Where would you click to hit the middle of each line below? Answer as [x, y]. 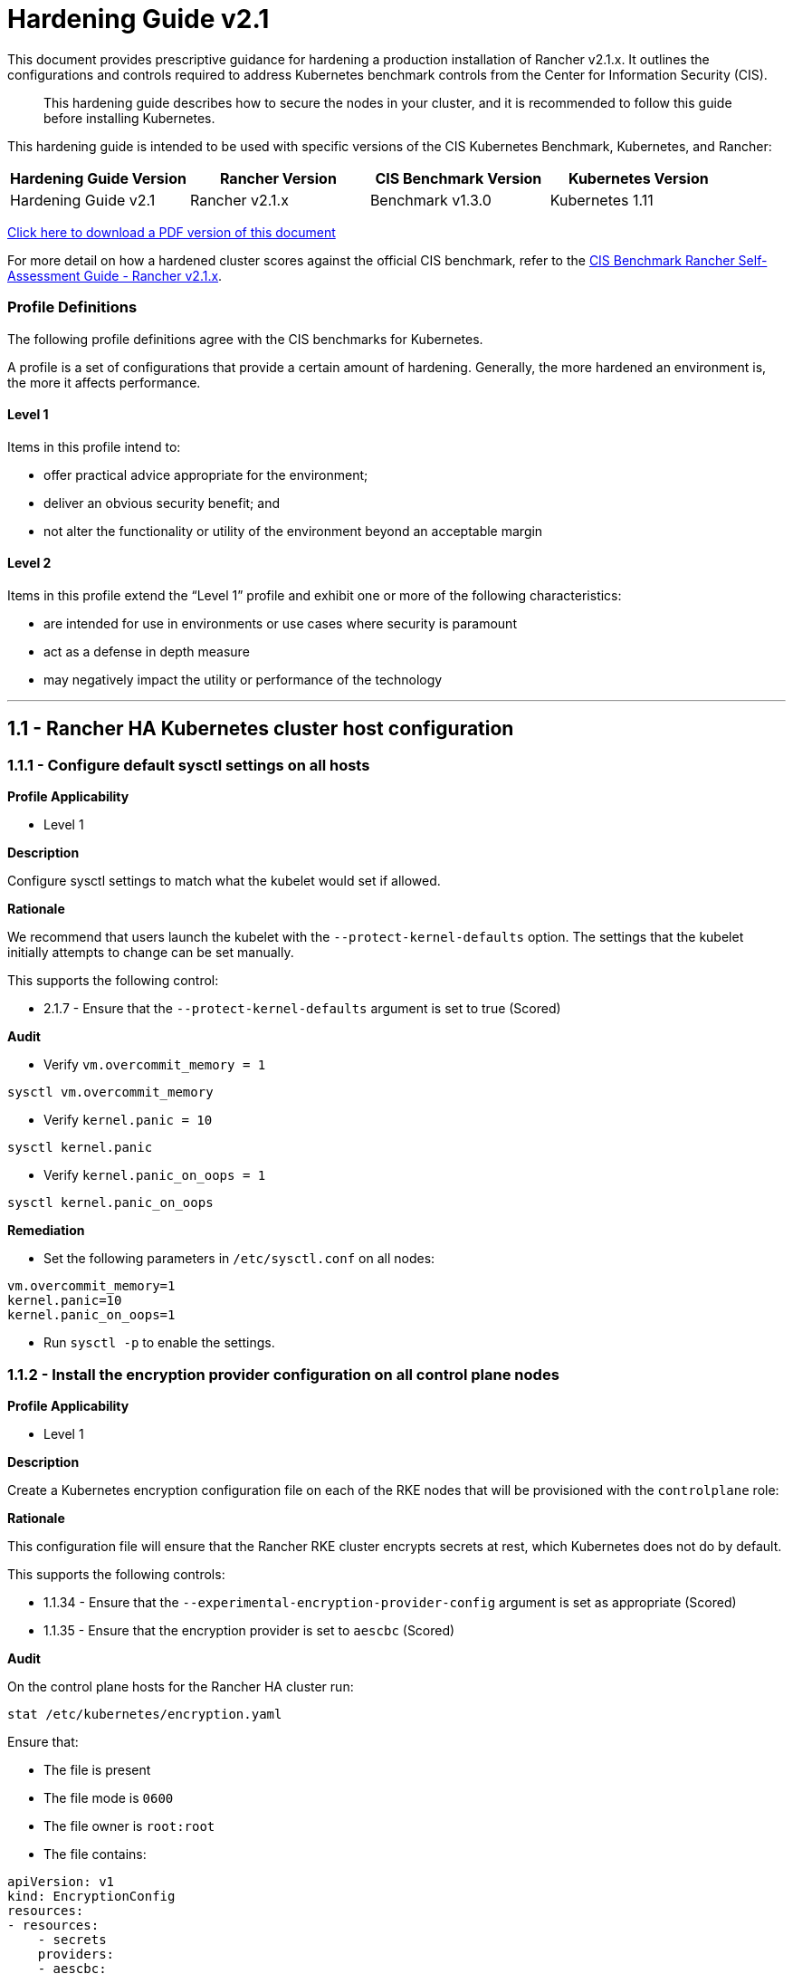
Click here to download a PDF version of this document [172, 232]
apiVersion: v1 [61, 1881]
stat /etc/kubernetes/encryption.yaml [145, 1714]
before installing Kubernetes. [129, 118]
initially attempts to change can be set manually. [151, 953]
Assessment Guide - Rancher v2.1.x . [115, 275]
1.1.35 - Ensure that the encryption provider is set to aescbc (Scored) [249, 1630]
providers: [76, 1954]
